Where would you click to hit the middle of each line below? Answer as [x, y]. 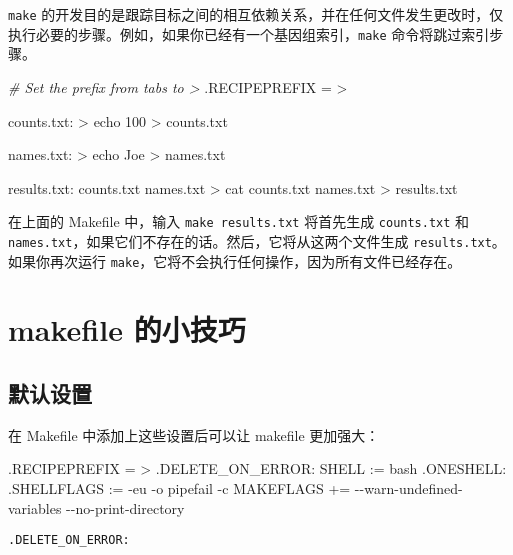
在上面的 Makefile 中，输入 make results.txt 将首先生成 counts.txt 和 [239, 221]
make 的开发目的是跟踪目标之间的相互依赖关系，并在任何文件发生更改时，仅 [256, 14]
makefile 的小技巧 [127, 329]
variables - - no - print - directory [96, 507]
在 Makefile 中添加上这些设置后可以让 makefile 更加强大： [194, 434]
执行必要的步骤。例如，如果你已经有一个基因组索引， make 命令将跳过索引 [249, 33]
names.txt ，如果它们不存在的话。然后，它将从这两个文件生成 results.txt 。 [257, 240]
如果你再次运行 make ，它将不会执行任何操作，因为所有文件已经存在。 [235, 260]
